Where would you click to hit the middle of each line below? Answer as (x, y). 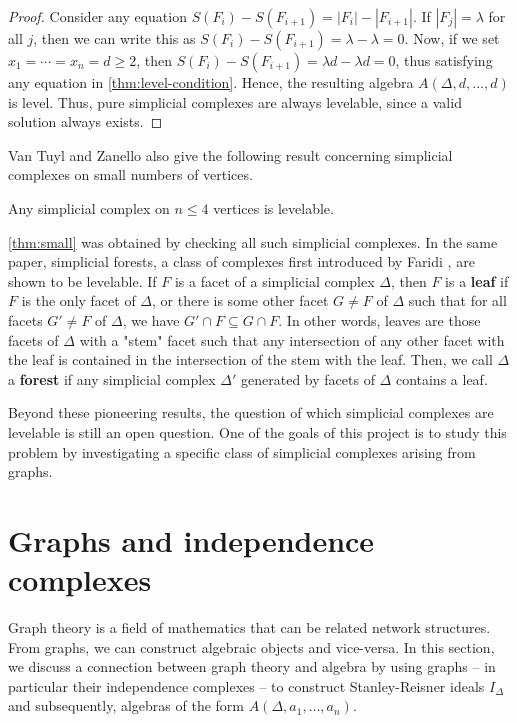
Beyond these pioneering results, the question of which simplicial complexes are (251, 412)
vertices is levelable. (273, 207)
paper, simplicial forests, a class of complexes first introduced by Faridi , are (241, 261)
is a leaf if (477, 280)
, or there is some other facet (240, 300)
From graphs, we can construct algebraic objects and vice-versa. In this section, (251, 646)
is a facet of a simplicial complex (274, 280)
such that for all (457, 300)
